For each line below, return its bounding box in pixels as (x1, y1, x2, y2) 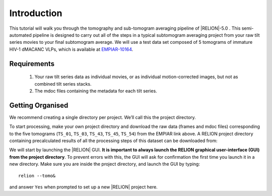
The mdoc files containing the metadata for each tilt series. (34, 88, 157, 94)
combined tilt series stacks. (34, 81, 92, 87)
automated (9, 32, 32, 38)
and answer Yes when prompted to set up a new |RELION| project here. (9, 184, 158, 190)
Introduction (9, 8, 62, 19)
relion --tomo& (18, 173, 56, 178)
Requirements (9, 59, 55, 68)
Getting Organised (9, 101, 69, 109)
